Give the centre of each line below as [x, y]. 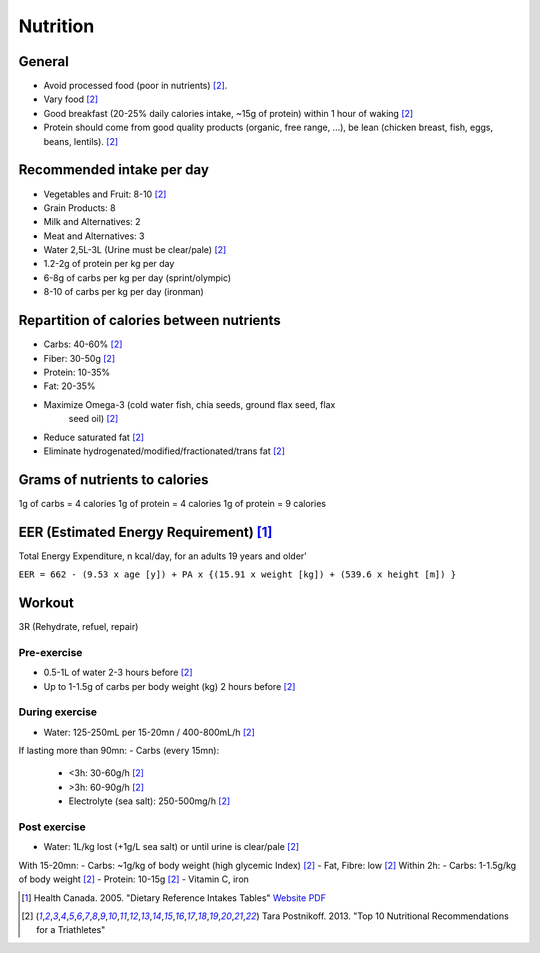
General [44, 61]
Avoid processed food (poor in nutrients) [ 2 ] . [135, 86]
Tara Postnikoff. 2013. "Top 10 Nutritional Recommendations [385, 916]
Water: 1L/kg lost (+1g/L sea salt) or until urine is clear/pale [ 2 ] [171, 847]
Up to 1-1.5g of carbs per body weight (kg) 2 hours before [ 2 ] [169, 686]
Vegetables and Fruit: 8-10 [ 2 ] [105, 194]
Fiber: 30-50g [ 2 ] [79, 358]
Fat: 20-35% [69, 386]
